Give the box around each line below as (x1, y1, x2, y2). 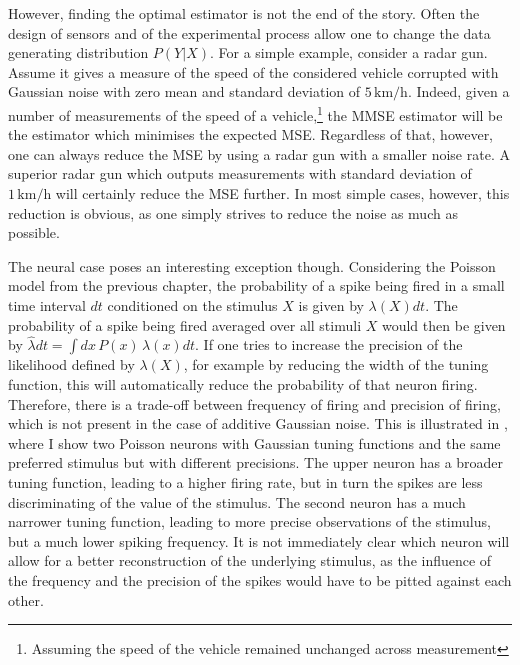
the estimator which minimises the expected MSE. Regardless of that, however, (8, 124, 494, 145)
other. (8, 589, 44, 610)
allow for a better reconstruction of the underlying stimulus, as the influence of (8, 550, 492, 571)
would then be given (381, 314, 506, 335)
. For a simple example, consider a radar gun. (209, 42, 488, 63)
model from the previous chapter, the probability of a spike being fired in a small (8, 275, 505, 296)
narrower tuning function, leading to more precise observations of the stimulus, (8, 511, 491, 532)
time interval (8, 294, 86, 315)
